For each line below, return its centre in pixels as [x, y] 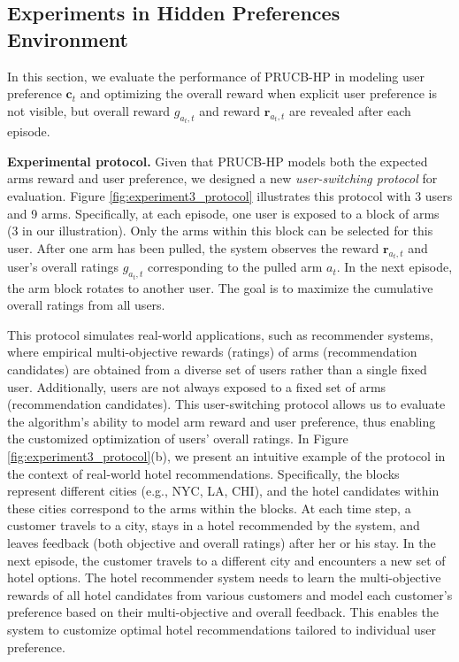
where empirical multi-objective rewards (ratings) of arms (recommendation [212, 352]
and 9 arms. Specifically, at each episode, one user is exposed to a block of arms [223, 213]
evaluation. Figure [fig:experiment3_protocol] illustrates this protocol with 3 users [230, 196]
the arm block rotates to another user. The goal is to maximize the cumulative [220, 287]
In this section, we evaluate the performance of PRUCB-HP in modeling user [216, 76]
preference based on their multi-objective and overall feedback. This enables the [223, 612]
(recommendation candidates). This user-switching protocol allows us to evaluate [226, 404]
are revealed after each [350, 110]
